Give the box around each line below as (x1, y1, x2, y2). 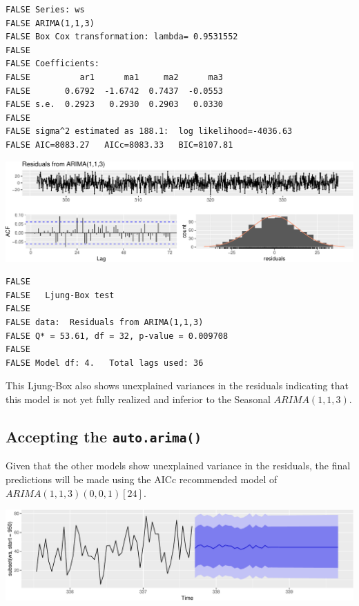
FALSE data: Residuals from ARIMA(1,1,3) (6, 317, 204, 328)
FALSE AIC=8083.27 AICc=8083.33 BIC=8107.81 (6, 139, 233, 150)
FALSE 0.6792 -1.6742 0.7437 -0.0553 (6, 86, 223, 96)
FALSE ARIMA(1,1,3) (6, 18, 95, 28)
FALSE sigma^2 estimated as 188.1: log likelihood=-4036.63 (6, 126, 293, 137)
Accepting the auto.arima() (6, 426, 202, 447)
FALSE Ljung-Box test (6, 290, 115, 300)
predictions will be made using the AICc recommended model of (6, 472, 278, 487)
